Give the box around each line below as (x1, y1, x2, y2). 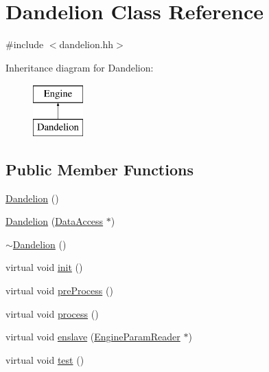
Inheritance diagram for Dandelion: (5, 60, 154, 74)
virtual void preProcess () (5, 283, 113, 298)
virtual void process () (5, 306, 99, 320)
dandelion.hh (59, 37, 114, 52)
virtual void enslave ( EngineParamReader (5, 329, 180, 344)
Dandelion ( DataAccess (5, 214, 104, 228)
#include (5, 37, 44, 52)
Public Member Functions (5, 158, 194, 179)
